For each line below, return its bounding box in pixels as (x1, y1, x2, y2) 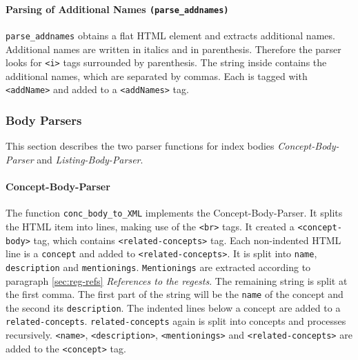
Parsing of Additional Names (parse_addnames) (6, 1, 229, 16)
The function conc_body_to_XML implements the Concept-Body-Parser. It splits (6, 206, 343, 220)
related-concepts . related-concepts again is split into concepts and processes (6, 314, 346, 328)
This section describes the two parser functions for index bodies (6, 139, 275, 153)
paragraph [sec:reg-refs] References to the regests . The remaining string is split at (6, 273, 348, 288)
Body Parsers (6, 111, 82, 128)
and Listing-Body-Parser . (37, 152, 143, 166)
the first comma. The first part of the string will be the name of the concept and (6, 287, 344, 301)
